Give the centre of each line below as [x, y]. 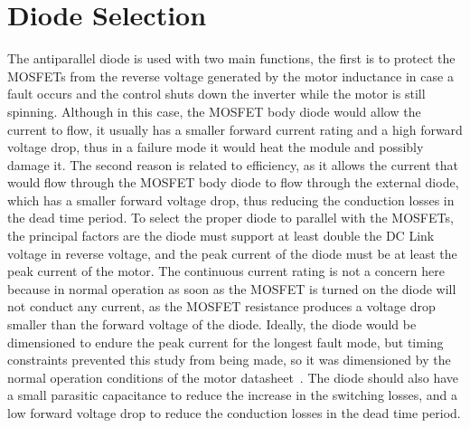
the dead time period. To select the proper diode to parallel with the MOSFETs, [230, 218]
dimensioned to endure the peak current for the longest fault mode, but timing [226, 342]
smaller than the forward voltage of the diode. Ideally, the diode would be [212, 324]
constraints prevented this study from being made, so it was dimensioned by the [229, 360]
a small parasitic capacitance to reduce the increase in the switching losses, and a [232, 395]
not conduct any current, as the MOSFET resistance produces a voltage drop [221, 306]
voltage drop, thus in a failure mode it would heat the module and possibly [216, 147]
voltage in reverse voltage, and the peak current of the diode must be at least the [232, 253]
